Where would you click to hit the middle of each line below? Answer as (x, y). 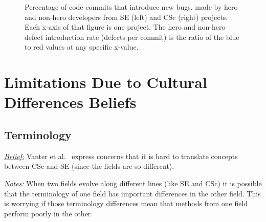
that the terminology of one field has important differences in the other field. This (132, 193)
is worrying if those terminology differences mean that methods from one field (126, 203)
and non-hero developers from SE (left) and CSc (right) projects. (126, 17)
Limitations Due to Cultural (106, 82)
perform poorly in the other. (49, 213)
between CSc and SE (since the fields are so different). (89, 166)
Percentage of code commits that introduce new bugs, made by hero (131, 7)
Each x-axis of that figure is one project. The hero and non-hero (125, 27)
